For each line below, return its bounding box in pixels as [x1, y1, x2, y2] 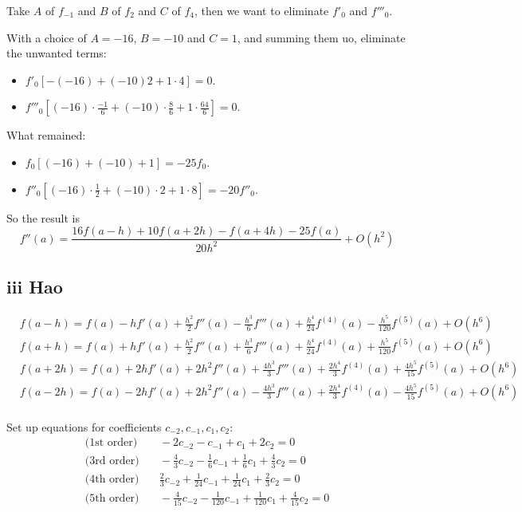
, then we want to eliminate [194, 2, 329, 18]
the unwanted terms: [6, 45, 107, 61]
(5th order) [84, 492, 139, 504]
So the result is [6, 209, 80, 226]
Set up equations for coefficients [6, 418, 162, 435]
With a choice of [6, 29, 87, 45]
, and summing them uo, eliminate [237, 29, 406, 45]
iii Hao [6, 274, 63, 298]
